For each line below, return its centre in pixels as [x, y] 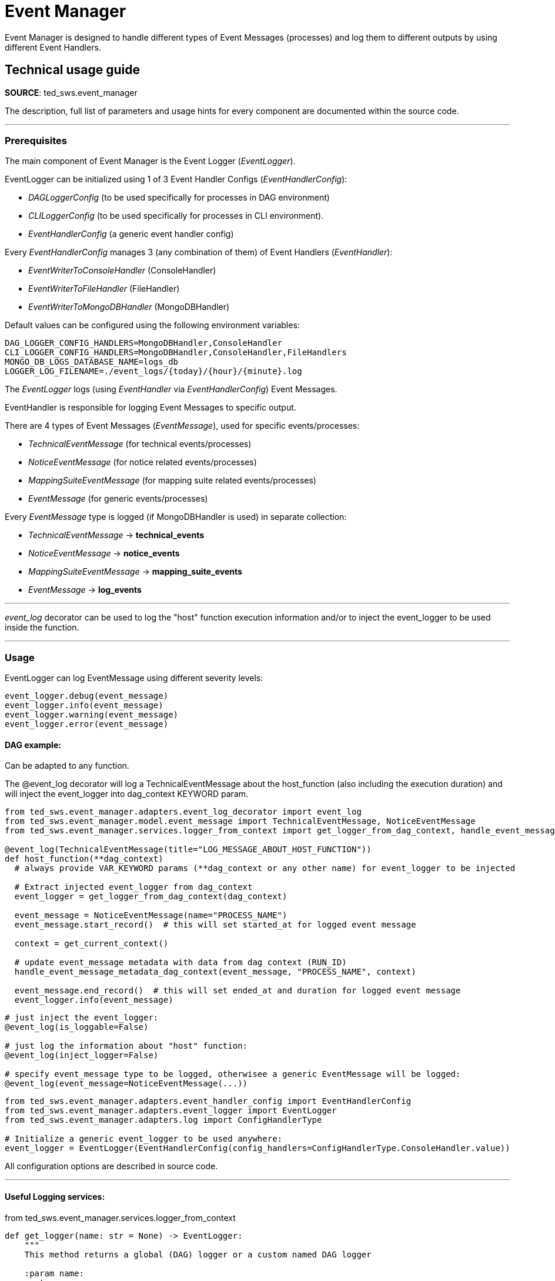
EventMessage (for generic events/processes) [118, 499]
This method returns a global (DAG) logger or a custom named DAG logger [198, 1254]
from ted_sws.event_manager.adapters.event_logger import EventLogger [171, 1111]
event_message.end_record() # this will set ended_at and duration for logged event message [238, 991]
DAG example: [33, 745]
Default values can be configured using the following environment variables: [152, 325]
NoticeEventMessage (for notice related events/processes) [143, 462]
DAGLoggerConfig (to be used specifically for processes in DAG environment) [179, 198]
